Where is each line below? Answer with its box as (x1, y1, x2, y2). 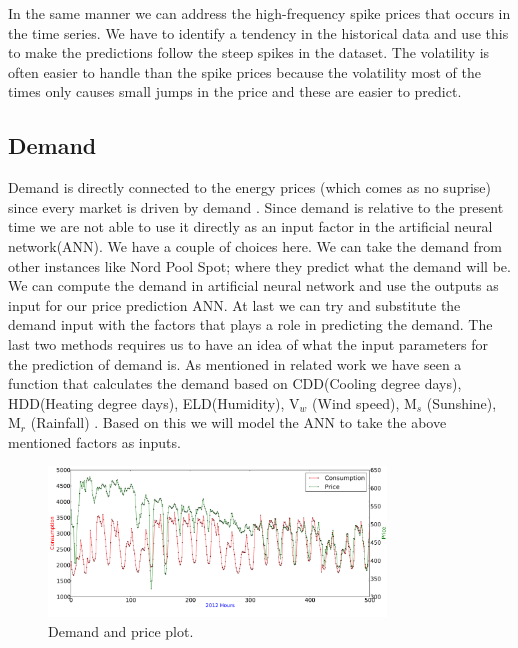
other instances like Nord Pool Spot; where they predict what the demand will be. (8, 255, 511, 276)
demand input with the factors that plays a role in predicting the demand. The (8, 314, 493, 335)
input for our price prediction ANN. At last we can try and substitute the (8, 294, 461, 315)
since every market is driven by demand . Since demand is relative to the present (8, 196, 504, 217)
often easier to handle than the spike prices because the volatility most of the (8, 61, 481, 82)
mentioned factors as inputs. (8, 431, 181, 452)
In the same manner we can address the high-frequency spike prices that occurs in (8, 3, 511, 23)
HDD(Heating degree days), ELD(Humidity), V (8, 392, 300, 413)
